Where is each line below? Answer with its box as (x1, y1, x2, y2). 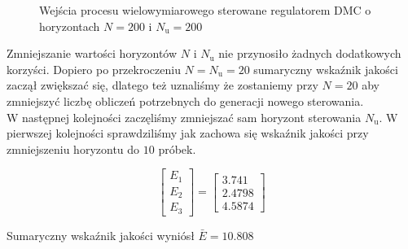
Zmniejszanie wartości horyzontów (7, 45, 178, 62)
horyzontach (39, 17, 100, 34)
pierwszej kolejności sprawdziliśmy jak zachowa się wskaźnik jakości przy (7, 124, 369, 142)
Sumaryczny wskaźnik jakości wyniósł (7, 226, 195, 243)
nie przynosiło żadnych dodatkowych (218, 45, 401, 62)
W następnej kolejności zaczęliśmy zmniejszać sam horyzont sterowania (7, 108, 362, 125)
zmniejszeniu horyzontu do (7, 140, 140, 157)
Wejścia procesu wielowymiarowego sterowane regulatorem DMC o (39, 2, 371, 18)
